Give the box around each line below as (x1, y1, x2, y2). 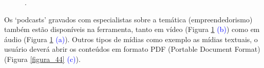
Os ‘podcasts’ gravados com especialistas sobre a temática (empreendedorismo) (4, 14, 253, 24)
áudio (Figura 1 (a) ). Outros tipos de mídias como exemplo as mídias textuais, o (4, 33, 258, 44)
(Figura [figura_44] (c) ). (4, 53, 81, 64)
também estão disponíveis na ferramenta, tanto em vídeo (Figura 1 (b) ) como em (4, 24, 260, 35)
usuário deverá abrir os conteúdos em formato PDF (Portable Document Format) (4, 44, 260, 54)
